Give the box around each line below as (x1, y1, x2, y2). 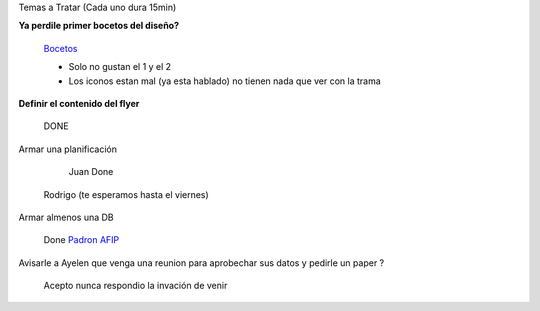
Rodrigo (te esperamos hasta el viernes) (43, 188, 209, 200)
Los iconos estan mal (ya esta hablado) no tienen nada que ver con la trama (68, 75, 382, 87)
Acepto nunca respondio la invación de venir (43, 280, 228, 292)
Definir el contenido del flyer (18, 97, 140, 109)
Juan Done (68, 166, 114, 178)
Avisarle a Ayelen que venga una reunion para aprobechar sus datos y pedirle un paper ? (18, 256, 385, 269)
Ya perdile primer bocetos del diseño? (18, 20, 180, 32)
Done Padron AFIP (43, 234, 120, 246)
